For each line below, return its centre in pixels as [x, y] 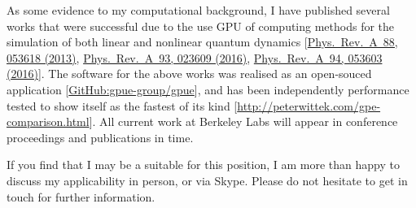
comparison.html [48, 121]
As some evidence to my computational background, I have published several [198, 10]
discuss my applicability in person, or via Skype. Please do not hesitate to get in [207, 180]
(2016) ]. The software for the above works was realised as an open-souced [189, 74]
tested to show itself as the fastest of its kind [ [122, 105]
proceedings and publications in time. [100, 137]
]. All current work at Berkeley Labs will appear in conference [243, 121]
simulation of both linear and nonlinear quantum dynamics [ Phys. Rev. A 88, [202, 42]
